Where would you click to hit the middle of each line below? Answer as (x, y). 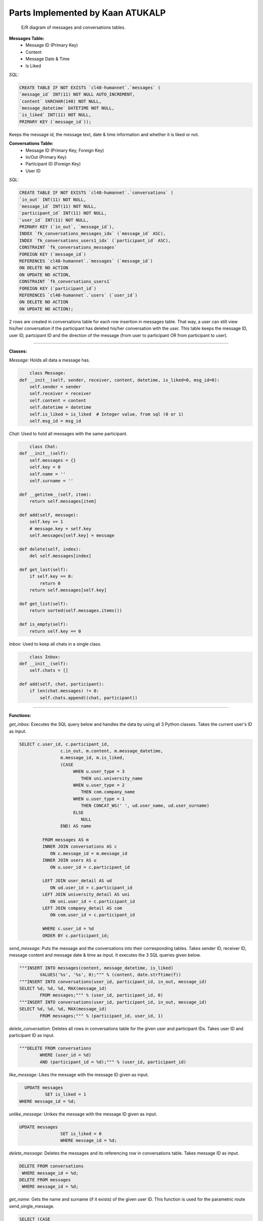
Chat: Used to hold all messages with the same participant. (68, 434)
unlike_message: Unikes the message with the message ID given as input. (83, 1114)
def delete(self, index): (50, 549)
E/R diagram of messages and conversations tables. (74, 27)
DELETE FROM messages (45, 1180)
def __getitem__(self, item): (55, 494)
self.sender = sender (55, 387)
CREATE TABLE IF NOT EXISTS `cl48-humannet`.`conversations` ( (96, 193)
